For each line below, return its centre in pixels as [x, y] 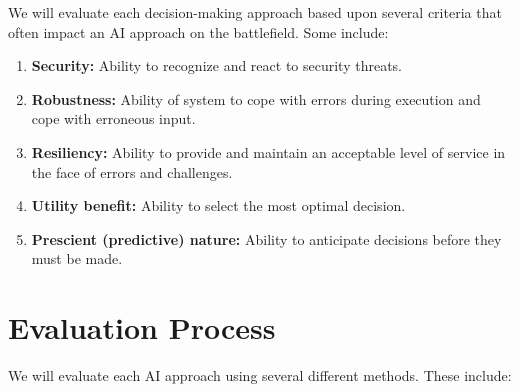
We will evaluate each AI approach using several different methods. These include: [260, 375]
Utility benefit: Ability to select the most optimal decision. [218, 205]
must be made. [77, 258]
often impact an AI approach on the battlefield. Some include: [198, 31]
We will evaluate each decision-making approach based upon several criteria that [255, 12]
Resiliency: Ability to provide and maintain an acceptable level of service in [268, 151]
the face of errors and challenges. [132, 171]
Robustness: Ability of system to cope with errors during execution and [256, 98]
